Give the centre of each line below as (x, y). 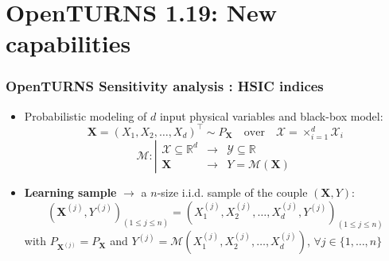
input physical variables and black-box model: (271, 115)
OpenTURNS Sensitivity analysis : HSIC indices (165, 86)
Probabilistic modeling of (86, 115)
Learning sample (70, 192)
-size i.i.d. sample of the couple (232, 192)
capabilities (68, 43)
